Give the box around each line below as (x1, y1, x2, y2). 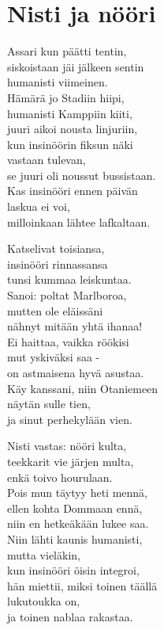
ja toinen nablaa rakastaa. (7, 608, 133, 624)
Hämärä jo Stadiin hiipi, (7, 89, 125, 105)
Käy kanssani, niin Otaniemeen (7, 380, 158, 396)
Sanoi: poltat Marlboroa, (7, 287, 127, 304)
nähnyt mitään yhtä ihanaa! (7, 318, 143, 334)
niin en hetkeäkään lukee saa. (7, 515, 149, 532)
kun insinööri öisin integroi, (7, 562, 140, 578)
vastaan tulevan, (7, 151, 86, 168)
